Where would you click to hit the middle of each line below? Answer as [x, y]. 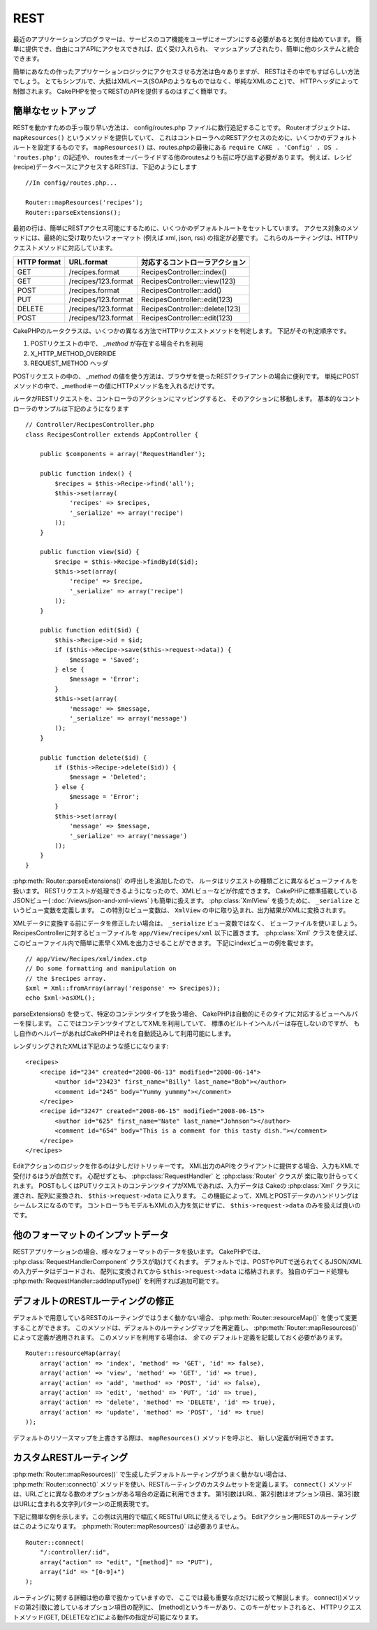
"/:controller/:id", [75, 1552]
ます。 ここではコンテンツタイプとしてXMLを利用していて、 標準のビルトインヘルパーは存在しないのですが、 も [199, 1023]
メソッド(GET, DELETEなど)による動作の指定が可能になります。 [110, 1617]
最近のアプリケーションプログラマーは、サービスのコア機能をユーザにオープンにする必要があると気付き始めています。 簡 [187, 39]
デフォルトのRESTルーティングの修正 [93, 1301]
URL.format [88, 262]
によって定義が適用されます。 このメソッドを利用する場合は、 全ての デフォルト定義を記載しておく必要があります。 [180, 1338]
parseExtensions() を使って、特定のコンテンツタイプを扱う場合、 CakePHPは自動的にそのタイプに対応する [167, 1014]
